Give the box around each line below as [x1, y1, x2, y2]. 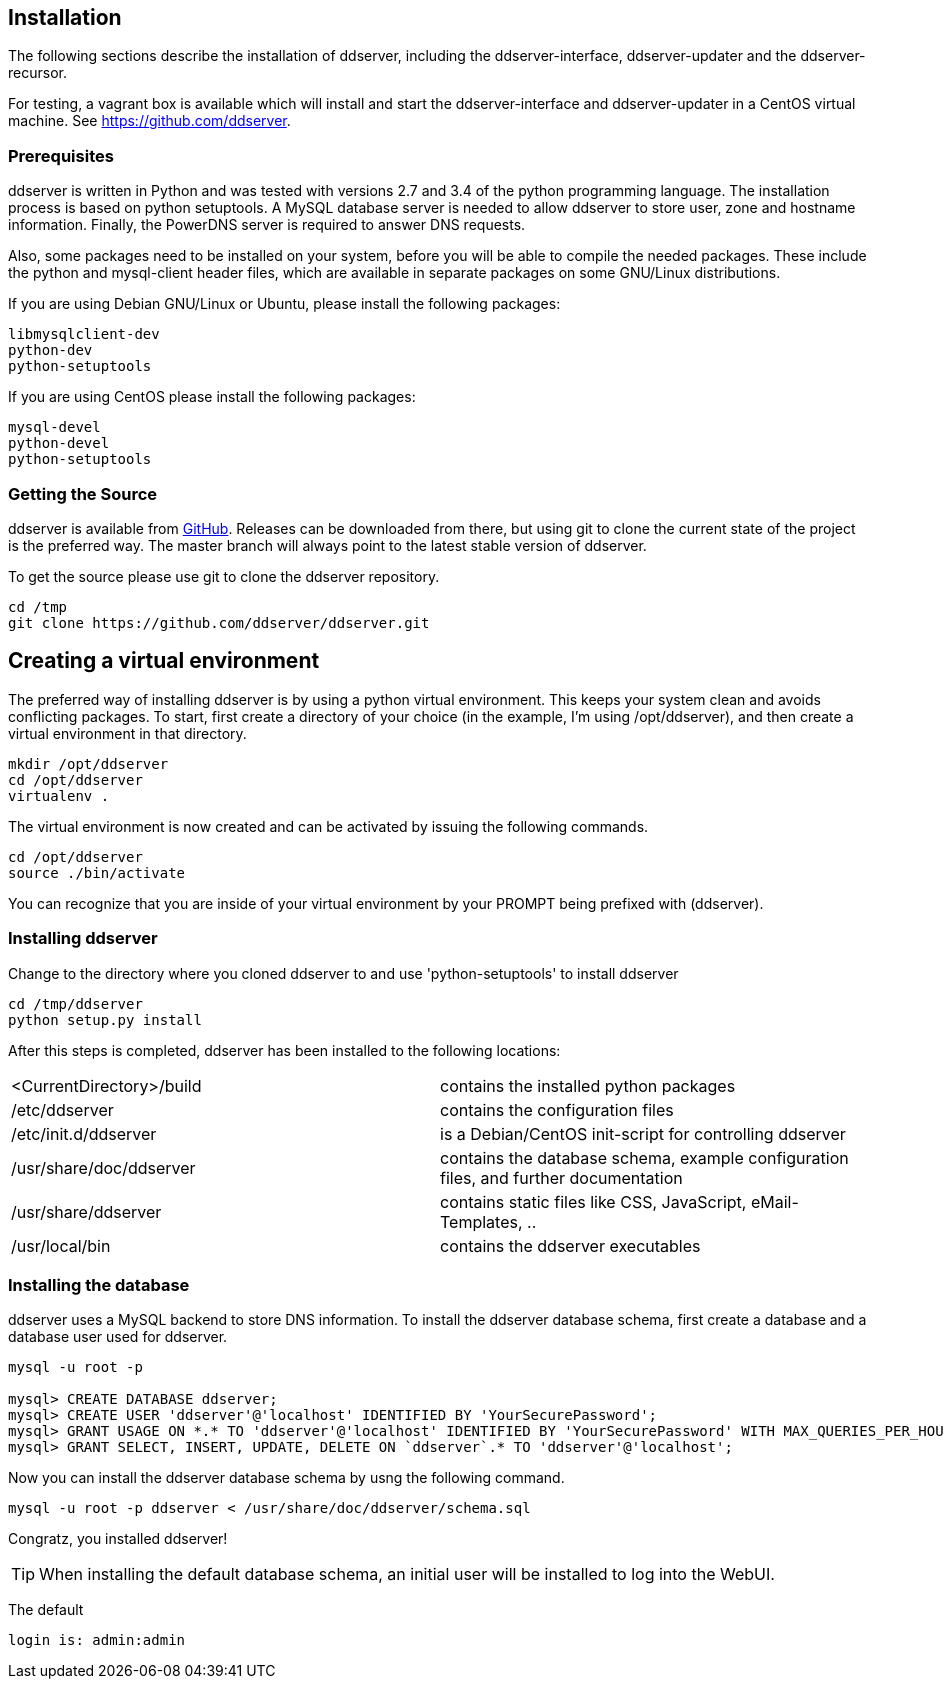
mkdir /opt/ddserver [8, 755, 169, 772]
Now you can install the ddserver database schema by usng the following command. [8, 1469, 565, 1487]
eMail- [750, 1191, 799, 1212]
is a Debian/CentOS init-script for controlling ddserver [440, 1123, 846, 1144]
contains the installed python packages [440, 1075, 736, 1096]
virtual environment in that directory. [8, 724, 247, 742]
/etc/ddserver [11, 1099, 114, 1120]
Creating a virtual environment [8, 648, 320, 674]
